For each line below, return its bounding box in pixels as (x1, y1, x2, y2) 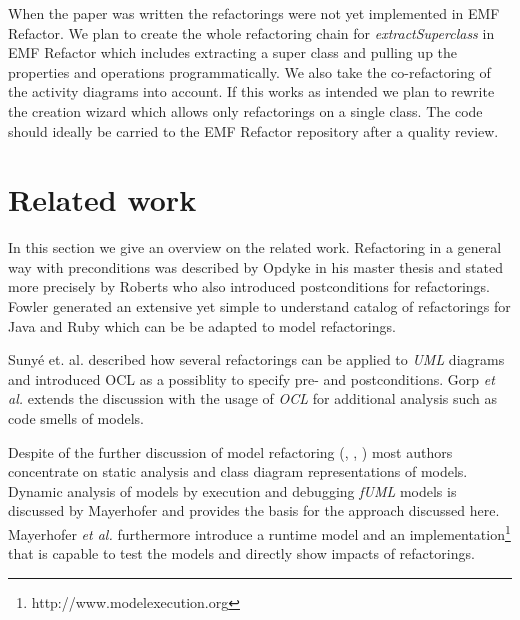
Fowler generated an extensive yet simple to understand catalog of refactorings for (8, 296, 511, 317)
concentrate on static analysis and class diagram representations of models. (8, 461, 468, 482)
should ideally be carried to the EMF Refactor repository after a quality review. (8, 120, 499, 141)
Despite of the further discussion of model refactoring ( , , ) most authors (8, 441, 453, 462)
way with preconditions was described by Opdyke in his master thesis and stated (8, 256, 504, 277)
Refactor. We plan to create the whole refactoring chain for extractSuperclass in (8, 22, 495, 43)
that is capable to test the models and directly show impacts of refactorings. (8, 543, 475, 564)
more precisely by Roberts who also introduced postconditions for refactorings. (8, 276, 491, 297)
